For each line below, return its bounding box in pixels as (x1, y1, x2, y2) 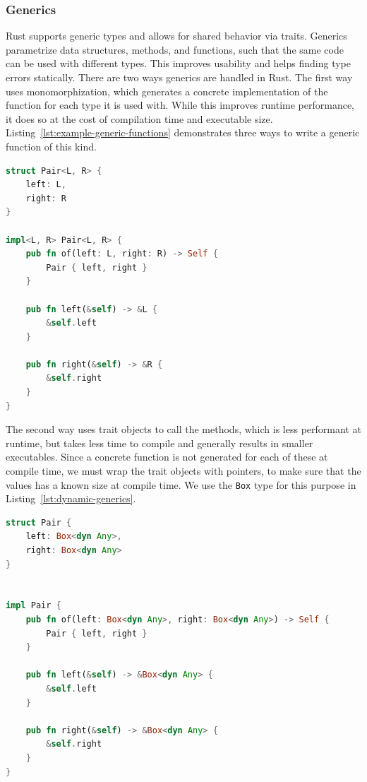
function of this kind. (6, 138, 97, 153)
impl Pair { (6, 600, 61, 611)
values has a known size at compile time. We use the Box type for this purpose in (6, 477, 356, 492)
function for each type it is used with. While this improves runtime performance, (6, 97, 355, 112)
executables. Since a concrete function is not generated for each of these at (6, 449, 328, 464)
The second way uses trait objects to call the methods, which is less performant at (6, 422, 361, 437)
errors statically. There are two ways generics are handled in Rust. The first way (6, 70, 353, 84)
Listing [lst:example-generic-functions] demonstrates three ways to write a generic (6, 125, 360, 140)
